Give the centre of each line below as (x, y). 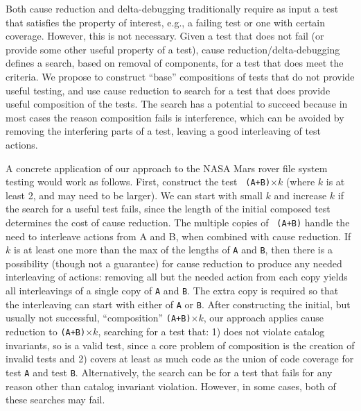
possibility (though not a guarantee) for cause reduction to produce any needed (174, 263)
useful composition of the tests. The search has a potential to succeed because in (177, 104)
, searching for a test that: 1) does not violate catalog (211, 332)
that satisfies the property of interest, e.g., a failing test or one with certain (166, 22)
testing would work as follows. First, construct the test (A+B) (138, 182)
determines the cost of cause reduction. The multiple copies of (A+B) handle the (178, 222)
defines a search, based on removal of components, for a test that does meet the (175, 63)
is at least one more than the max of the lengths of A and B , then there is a (173, 250)
